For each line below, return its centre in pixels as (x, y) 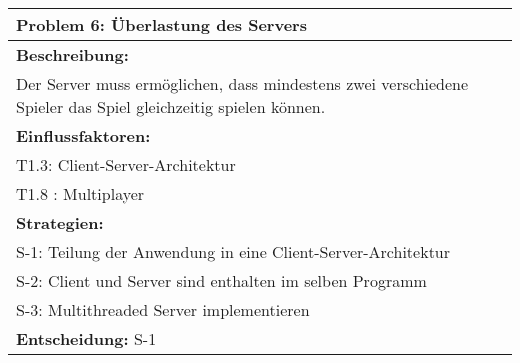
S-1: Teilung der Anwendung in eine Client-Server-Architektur (233, 251)
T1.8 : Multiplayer (80, 193)
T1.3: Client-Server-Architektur (126, 164)
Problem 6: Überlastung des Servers (161, 24)
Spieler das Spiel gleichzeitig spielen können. (171, 106)
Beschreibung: (72, 54)
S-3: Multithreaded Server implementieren (163, 309)
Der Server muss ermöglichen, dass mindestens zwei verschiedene (242, 83)
